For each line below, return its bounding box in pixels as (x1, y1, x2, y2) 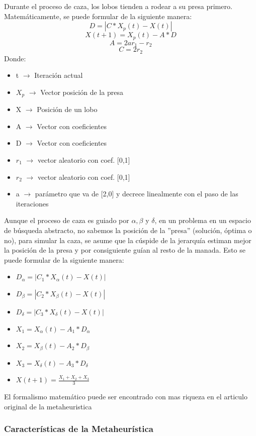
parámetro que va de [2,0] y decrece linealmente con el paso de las (35, 188, 238, 199)
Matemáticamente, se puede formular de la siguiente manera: (4, 11, 192, 21)
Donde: (4, 53, 26, 63)
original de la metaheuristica (4, 401, 92, 411)
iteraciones (16, 198, 49, 208)
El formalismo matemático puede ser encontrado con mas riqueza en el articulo (4, 391, 247, 401)
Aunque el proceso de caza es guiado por (4, 215, 129, 226)
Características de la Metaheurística (4, 422, 153, 435)
